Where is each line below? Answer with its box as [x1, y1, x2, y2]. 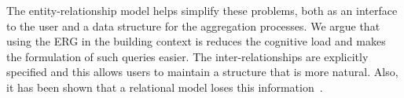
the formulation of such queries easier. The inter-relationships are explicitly [6, 48, 369, 64]
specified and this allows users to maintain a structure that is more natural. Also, [6, 64, 398, 80]
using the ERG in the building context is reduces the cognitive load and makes [6, 33, 386, 49]
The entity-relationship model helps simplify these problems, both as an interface [6, 2, 398, 18]
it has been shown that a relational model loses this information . [6, 78, 323, 95]
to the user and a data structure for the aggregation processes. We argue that [6, 17, 380, 34]
